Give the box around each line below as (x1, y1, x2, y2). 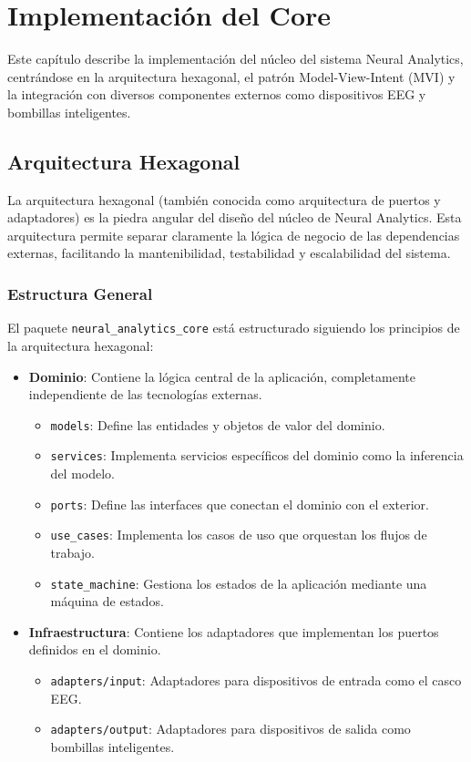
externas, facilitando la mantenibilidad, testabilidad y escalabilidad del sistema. (7, 243, 451, 263)
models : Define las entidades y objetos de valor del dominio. (50, 415, 385, 434)
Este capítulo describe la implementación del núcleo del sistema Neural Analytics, (7, 49, 464, 68)
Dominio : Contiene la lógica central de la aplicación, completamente (28, 366, 415, 386)
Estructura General (7, 283, 153, 304)
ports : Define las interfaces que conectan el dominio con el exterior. (50, 494, 429, 513)
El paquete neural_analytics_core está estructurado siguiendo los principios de (7, 318, 460, 337)
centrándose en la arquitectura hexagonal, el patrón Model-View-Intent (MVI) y (7, 67, 456, 86)
